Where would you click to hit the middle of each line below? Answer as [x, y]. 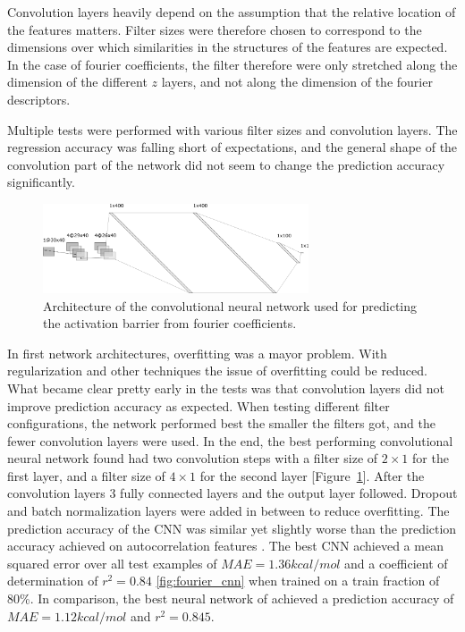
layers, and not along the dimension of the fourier [297, 82]
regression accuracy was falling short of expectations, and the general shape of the [232, 147]
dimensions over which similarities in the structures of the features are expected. [228, 47]
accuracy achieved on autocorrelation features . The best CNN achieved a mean [225, 546]
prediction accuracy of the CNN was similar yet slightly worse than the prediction [232, 528]
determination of [53, 581]
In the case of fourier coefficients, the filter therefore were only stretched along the [232, 64]
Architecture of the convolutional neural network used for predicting [230, 305]
